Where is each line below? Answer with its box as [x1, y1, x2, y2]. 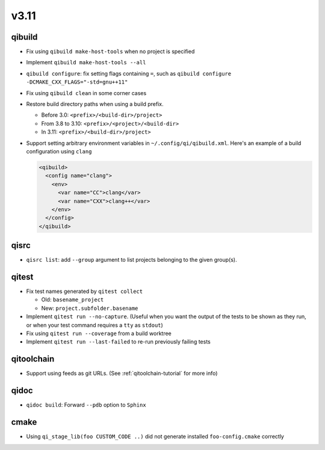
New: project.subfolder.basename [41, 304, 138, 312]
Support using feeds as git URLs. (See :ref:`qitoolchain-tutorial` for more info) [26, 370, 218, 377]
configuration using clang [26, 147, 92, 155]
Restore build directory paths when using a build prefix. [26, 100, 164, 108]
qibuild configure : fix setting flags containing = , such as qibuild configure [26, 70, 232, 77]
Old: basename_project [41, 296, 104, 303]
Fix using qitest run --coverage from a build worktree [26, 330, 172, 337]
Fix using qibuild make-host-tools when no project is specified [26, 48, 195, 55]
